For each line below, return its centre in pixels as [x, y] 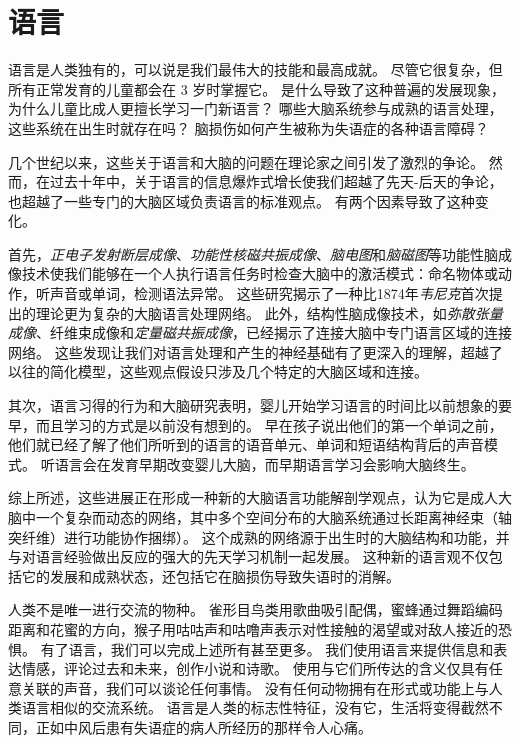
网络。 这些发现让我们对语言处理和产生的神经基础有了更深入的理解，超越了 [255, 351]
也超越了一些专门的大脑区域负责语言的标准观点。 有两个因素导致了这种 [241, 200]
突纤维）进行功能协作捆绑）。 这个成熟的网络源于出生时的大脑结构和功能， [252, 536]
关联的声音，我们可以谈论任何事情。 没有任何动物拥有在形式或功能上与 [255, 687]
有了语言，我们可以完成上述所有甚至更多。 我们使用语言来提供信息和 [267, 648]
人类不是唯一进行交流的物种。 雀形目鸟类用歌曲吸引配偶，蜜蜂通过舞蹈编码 [255, 609]
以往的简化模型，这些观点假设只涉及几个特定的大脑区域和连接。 [218, 371]
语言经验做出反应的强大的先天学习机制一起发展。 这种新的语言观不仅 [262, 556]
